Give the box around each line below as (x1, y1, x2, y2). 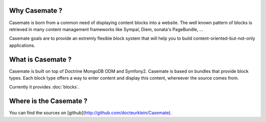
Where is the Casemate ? (9, 97, 88, 105)
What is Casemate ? (9, 55, 72, 63)
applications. (9, 42, 35, 48)
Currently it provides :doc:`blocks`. (9, 84, 80, 90)
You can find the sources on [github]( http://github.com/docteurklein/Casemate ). (9, 110, 172, 116)
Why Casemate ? (9, 6, 63, 15)
